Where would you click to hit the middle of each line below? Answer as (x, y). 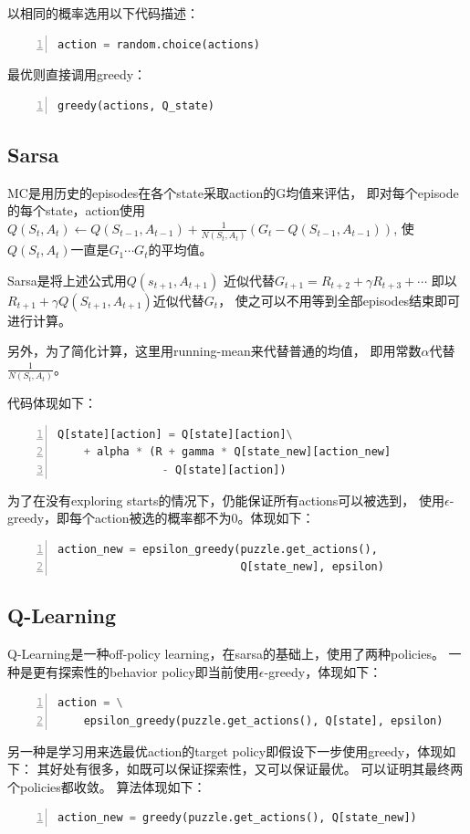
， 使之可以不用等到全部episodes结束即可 (339, 300)
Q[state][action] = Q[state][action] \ (175, 434)
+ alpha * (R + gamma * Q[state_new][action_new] (237, 452)
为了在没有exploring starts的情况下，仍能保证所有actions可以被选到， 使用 (226, 500)
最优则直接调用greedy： (77, 74)
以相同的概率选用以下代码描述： (103, 13)
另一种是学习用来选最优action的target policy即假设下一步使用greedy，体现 (225, 751)
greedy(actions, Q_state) (136, 105)
